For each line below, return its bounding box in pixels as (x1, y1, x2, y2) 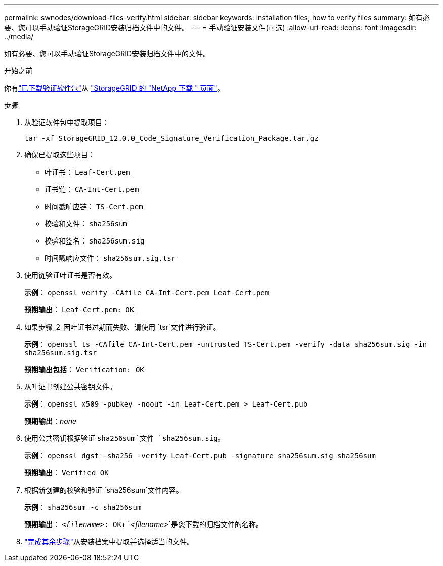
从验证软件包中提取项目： (24, 118, 109, 127)
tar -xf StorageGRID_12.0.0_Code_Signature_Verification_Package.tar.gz (24, 134, 319, 142)
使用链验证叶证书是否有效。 (24, 271, 116, 279)
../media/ (4, 32, 34, 41)
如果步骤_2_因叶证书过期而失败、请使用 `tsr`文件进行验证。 (24, 322, 220, 331)
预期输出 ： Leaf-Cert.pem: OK (24, 305, 135, 314)
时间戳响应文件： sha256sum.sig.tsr (45, 254, 176, 262)
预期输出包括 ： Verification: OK (24, 365, 144, 374)
